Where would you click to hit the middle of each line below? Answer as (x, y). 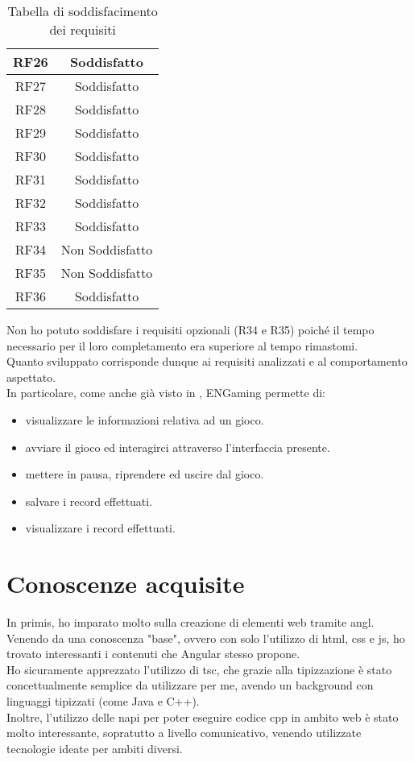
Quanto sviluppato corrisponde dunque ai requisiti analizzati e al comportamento (207, 361)
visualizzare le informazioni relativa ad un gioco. (145, 419)
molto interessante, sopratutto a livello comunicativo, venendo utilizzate (184, 733)
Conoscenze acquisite (126, 584)
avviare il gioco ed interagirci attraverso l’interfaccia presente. (178, 447)
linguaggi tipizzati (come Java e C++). (103, 701)
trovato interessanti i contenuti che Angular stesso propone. (153, 654)
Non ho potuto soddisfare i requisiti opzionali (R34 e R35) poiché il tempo (190, 329)
